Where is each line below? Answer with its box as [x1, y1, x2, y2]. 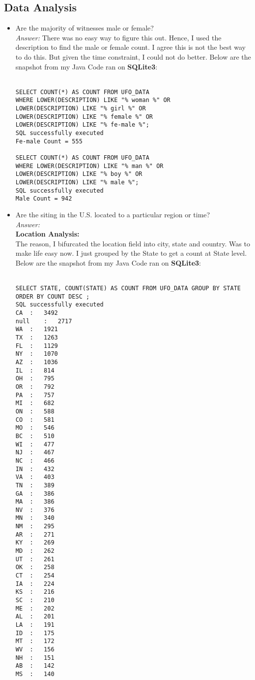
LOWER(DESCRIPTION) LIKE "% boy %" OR [15, 170, 142, 178]
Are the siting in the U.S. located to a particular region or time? [15, 209, 210, 219]
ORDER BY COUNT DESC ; [15, 293, 90, 300]
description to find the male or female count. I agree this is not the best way [15, 42, 246, 52]
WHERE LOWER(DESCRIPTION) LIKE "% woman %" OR [15, 97, 170, 104]
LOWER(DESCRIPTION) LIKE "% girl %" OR [15, 105, 146, 112]
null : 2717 [15, 317, 72, 325]
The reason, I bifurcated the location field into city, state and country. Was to [15, 238, 250, 248]
